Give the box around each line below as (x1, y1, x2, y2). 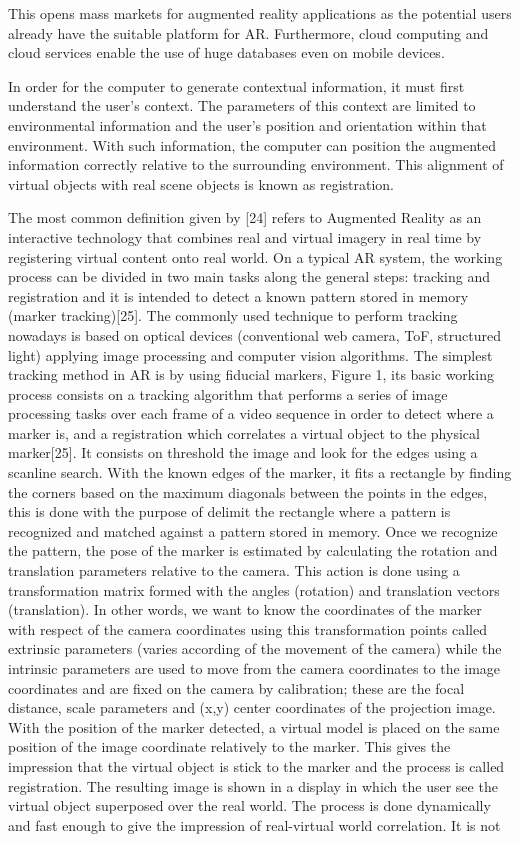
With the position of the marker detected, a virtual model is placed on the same (8, 716, 500, 737)
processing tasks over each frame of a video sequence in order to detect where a (8, 403, 494, 424)
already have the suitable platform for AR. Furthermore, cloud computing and (8, 22, 489, 43)
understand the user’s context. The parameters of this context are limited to (8, 95, 476, 116)
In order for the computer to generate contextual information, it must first (8, 75, 465, 96)
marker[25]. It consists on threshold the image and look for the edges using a (8, 442, 478, 463)
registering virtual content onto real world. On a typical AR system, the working (8, 246, 503, 267)
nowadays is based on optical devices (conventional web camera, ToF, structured (8, 324, 501, 345)
